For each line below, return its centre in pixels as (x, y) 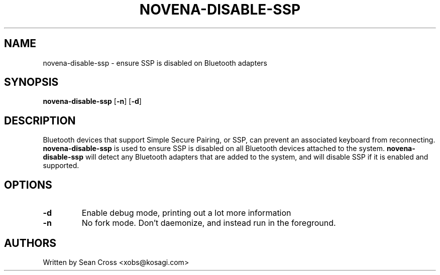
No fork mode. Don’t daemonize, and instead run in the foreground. (209, 223)
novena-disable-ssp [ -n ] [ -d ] (92, 101)
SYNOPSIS (31, 82)
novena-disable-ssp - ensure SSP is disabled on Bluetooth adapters (155, 63)
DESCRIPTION (40, 120)
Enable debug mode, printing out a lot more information (186, 213)
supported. (61, 166)
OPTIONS (28, 185)
